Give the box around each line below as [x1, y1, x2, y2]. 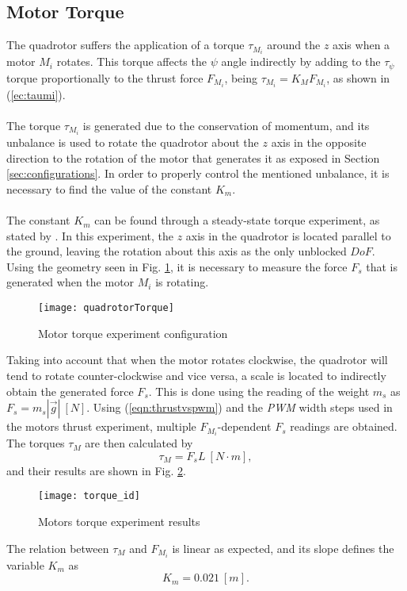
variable [6, 556, 44, 573]
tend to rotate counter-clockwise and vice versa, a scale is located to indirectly [6, 366, 386, 383]
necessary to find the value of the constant [6, 180, 212, 197]
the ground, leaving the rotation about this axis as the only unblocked [6, 243, 347, 259]
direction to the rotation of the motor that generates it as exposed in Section [6, 149, 380, 166]
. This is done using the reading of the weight [148, 382, 370, 399]
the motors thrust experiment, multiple [6, 418, 196, 435]
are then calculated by [85, 435, 193, 451]
